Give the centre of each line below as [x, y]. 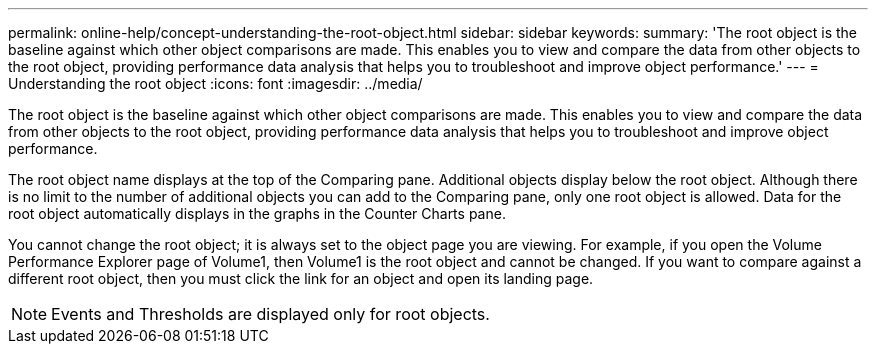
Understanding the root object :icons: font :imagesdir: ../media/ [215, 83]
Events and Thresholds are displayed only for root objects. [270, 314]
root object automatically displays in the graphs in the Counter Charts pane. [257, 213]
